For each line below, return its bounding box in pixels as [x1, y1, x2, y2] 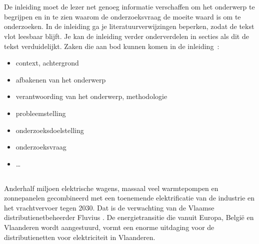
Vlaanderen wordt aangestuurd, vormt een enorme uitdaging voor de [4, 222, 214, 232]
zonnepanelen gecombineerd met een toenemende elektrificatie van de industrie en [4, 192, 255, 203]
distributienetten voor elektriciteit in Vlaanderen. [4, 231, 155, 242]
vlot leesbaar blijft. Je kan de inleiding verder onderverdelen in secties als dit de [4, 30, 249, 41]
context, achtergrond [15, 57, 79, 68]
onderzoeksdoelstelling [15, 124, 84, 135]
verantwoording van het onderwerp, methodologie [15, 91, 167, 101]
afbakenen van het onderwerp [15, 74, 106, 84]
